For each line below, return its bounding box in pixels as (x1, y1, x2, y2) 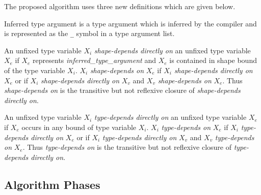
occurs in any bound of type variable (21, 122, 137, 132)
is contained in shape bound (169, 55, 257, 66)
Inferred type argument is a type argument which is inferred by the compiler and (4, 18, 257, 28)
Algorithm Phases (4, 176, 100, 192)
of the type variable (4, 65, 65, 76)
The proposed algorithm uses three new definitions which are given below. (4, 1, 236, 11)
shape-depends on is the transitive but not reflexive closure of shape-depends (4, 85, 241, 95)
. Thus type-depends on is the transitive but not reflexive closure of (22, 142, 231, 152)
